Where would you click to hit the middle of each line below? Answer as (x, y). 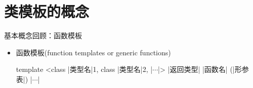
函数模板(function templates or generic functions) (93, 52)
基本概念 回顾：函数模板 (43, 35)
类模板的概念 (47, 11)
